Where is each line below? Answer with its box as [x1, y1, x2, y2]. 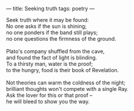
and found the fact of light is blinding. [6, 54, 97, 61]
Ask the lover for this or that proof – [6, 92, 93, 99]
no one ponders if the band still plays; [6, 29, 98, 36]
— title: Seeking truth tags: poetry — [6, 5, 95, 12]
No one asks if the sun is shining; [6, 23, 87, 30]
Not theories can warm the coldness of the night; [6, 79, 126, 86]
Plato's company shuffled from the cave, [6, 48, 105, 55]
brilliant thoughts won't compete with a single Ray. [6, 86, 129, 92]
